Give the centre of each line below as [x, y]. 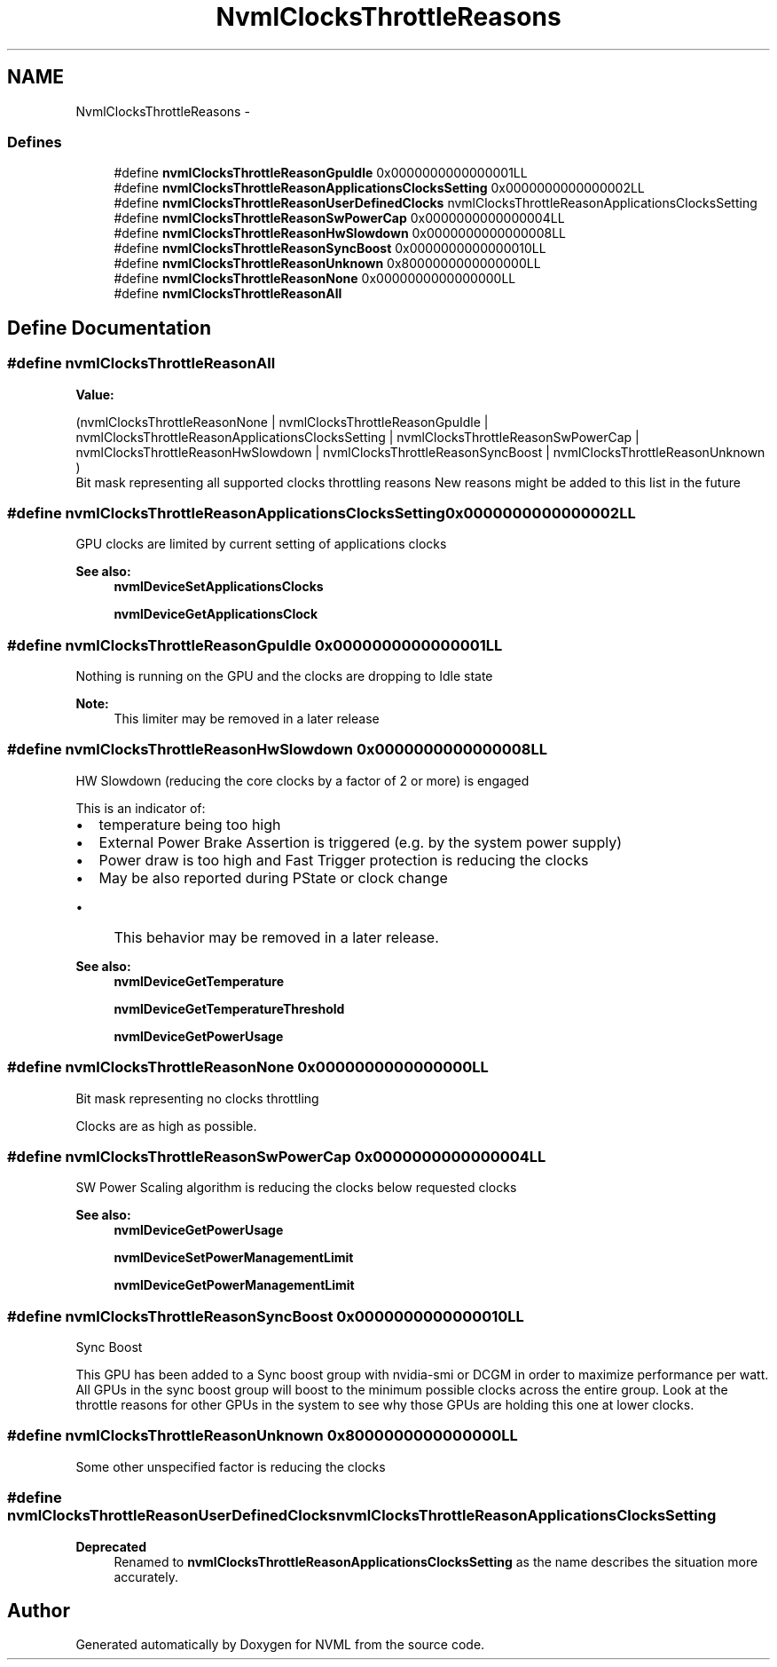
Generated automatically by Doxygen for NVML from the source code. [280, 1645]
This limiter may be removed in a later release [247, 719]
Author [39, 1610]
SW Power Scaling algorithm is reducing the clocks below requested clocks [296, 1188]
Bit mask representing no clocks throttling [197, 1098]
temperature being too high [190, 824]
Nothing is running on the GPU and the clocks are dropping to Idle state [284, 676]
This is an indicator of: [141, 808]
